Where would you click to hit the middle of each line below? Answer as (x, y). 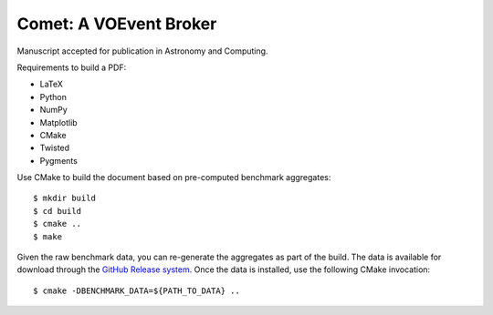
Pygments (58, 160)
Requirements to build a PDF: (72, 67)
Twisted (55, 148)
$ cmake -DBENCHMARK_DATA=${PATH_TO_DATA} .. (137, 290)
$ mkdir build (64, 198)
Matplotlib (58, 122)
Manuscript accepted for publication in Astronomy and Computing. (142, 51)
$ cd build (58, 211)
